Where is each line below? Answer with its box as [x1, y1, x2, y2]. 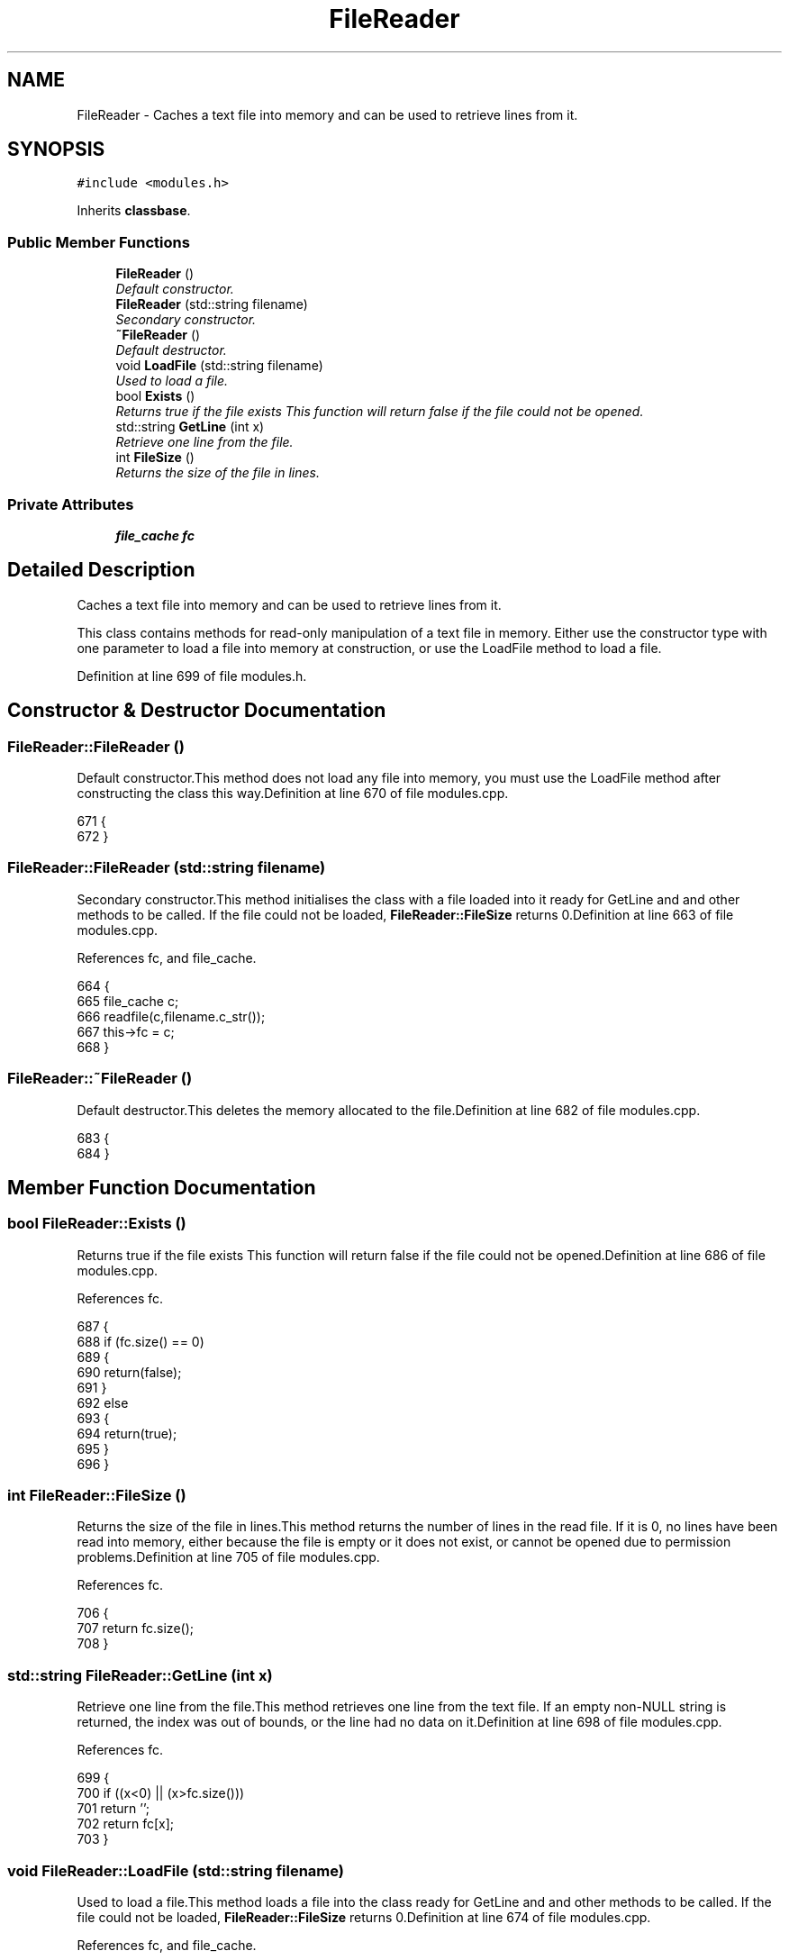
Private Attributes [7, 495, 134, 513]
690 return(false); [77, 1364, 182, 1380]
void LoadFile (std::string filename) [115, 358, 323, 374]
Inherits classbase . [77, 203, 191, 219]
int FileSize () [115, 449, 195, 466]
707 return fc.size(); [77, 1620, 194, 1637]
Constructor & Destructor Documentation [7, 699, 386, 722]
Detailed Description [7, 558, 195, 582]
